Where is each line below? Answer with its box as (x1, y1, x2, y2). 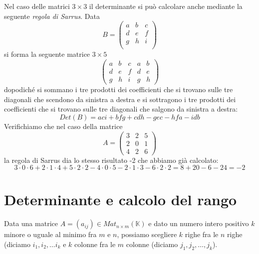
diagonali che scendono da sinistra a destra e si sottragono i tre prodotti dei (4, 94, 236, 104)
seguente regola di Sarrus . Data (4, 10, 100, 21)
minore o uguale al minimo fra (4, 229, 97, 240)
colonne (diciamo (126, 239, 178, 249)
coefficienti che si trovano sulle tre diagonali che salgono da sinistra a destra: (4, 104, 238, 114)
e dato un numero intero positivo (148, 218, 249, 229)
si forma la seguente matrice (4, 49, 90, 59)
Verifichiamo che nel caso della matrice (4, 121, 123, 131)
